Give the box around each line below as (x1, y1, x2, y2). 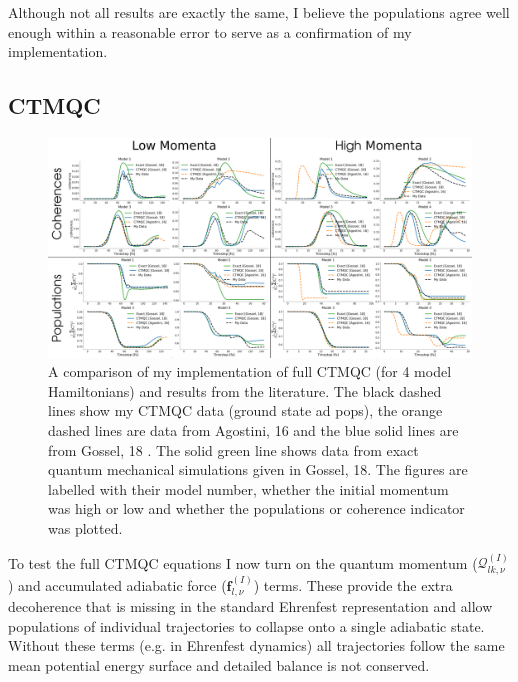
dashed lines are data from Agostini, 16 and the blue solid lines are (48, 420, 459, 440)
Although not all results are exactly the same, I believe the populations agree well (8, 2, 510, 23)
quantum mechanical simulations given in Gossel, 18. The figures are (48, 459, 468, 480)
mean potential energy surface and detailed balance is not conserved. (8, 654, 430, 675)
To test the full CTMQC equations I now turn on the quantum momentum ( (8, 552, 478, 573)
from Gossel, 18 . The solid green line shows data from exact (48, 439, 419, 460)
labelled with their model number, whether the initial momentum (48, 478, 449, 499)
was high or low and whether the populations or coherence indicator (48, 498, 465, 519)
